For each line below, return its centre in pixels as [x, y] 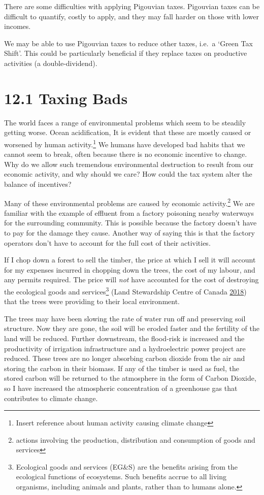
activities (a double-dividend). [51, 63]
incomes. [18, 26]
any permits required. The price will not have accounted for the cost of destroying [131, 279]
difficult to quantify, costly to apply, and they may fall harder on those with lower [131, 16]
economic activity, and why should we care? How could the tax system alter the [128, 174]
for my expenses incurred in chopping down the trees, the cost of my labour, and [130, 269]
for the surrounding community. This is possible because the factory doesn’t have [130, 223]
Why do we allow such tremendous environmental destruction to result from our [129, 164]
